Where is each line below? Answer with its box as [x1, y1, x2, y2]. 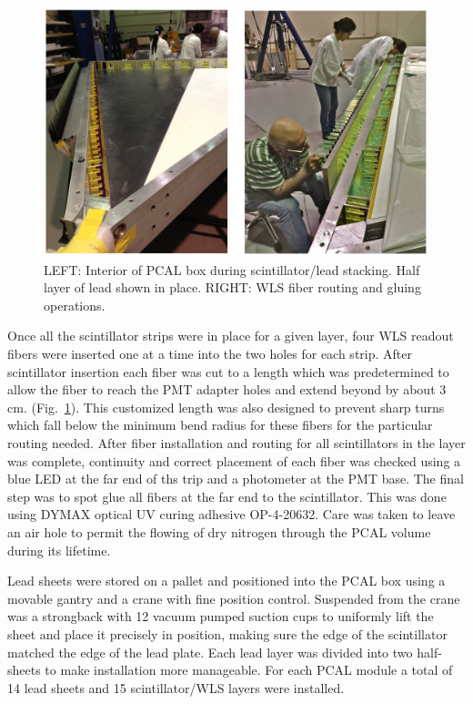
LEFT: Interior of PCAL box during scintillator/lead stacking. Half [44, 260, 420, 279]
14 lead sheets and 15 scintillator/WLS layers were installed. [7, 678, 345, 697]
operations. [44, 295, 106, 314]
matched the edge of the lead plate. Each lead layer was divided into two [7, 642, 413, 661]
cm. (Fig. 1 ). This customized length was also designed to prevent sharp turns [7, 397, 445, 416]
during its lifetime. [7, 540, 111, 559]
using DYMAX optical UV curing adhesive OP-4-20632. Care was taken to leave [7, 505, 456, 524]
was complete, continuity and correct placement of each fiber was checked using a [7, 451, 461, 470]
